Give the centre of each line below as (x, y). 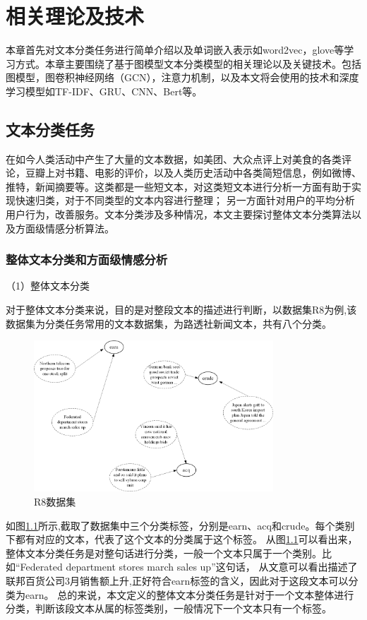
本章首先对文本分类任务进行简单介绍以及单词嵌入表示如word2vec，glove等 (175, 50)
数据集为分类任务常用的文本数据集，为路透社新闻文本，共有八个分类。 (169, 323)
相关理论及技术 (75, 16)
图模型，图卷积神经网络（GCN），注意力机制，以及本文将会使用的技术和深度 (182, 77)
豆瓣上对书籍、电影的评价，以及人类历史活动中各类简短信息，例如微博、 (193, 173)
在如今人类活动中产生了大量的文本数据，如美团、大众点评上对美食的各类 (174, 159)
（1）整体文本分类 (48, 286)
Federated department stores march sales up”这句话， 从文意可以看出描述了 (189, 567)
